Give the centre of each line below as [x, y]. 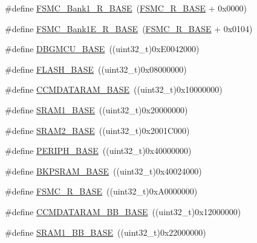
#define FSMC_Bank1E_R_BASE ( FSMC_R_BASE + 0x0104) [129, 28]
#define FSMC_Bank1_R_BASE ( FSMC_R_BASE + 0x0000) [126, 8]
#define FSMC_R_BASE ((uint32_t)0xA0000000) [101, 191]
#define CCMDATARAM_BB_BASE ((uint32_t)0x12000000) [123, 211]
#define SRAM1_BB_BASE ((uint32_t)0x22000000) [106, 232]
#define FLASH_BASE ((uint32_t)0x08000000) [96, 69]
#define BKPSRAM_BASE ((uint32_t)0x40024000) [103, 171]
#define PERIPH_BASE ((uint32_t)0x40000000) [98, 151]
